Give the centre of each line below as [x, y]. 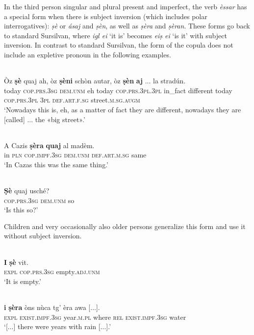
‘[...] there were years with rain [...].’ [58, 326]
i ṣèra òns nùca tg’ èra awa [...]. [52, 307]
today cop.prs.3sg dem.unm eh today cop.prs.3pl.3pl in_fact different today [118, 90]
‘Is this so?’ [21, 210]
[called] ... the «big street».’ [45, 119]
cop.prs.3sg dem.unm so [39, 200]
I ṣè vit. [16, 262]
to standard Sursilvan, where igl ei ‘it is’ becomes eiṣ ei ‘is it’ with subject [115, 35]
